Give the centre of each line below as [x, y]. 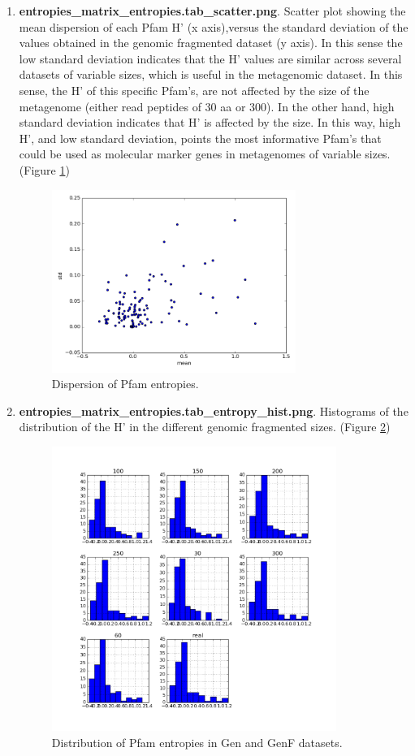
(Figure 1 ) [44, 169]
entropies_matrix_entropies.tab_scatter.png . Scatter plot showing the [212, 11]
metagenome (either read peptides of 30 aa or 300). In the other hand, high [207, 106]
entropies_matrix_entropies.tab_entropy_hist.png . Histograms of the [214, 410]
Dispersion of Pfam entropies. [125, 384]
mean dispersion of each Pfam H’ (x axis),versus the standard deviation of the [214, 26]
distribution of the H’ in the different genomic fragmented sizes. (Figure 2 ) [205, 427]
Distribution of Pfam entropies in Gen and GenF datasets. [197, 742]
